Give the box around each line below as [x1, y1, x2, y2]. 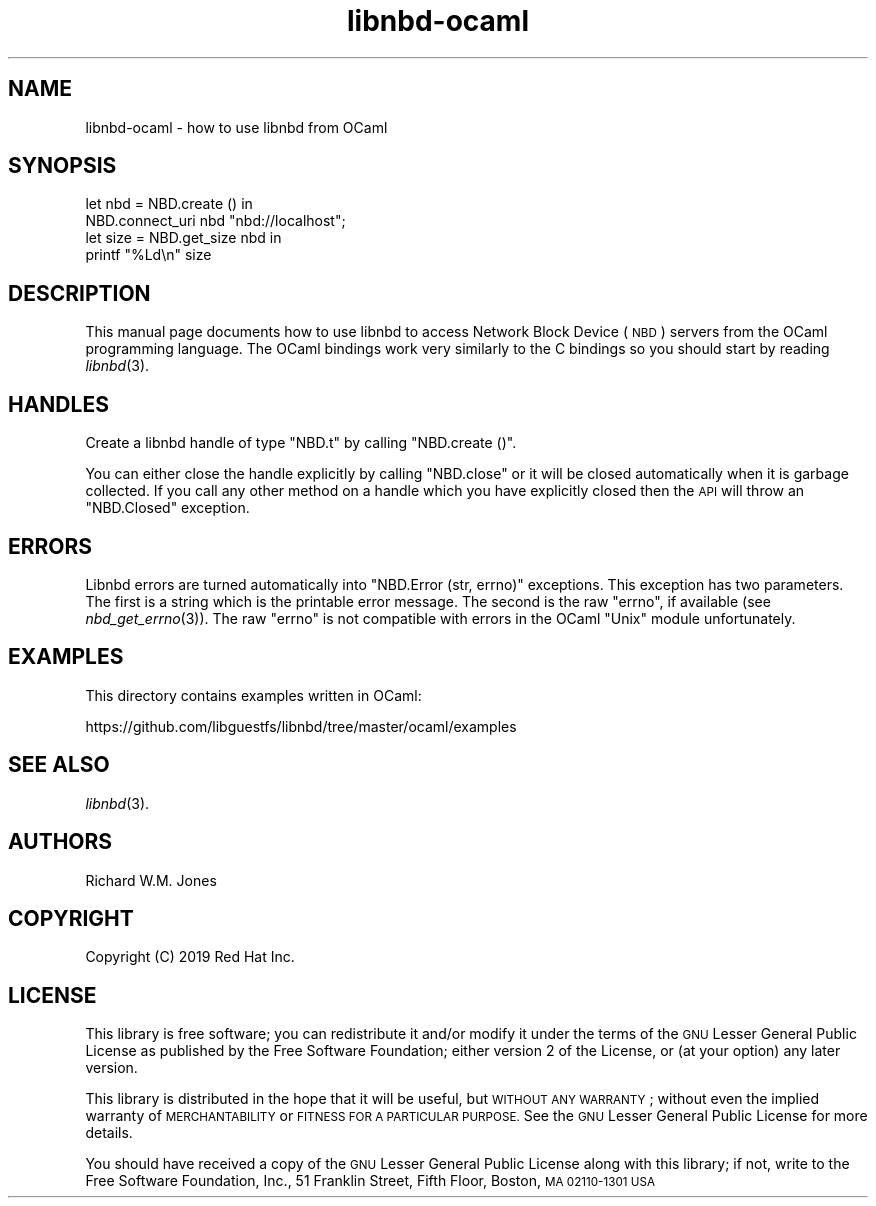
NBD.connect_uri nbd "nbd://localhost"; [85, 212, 346, 230]
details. [85, 1124, 133, 1142]
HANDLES [8, 391, 109, 417]
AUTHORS [8, 829, 113, 855]
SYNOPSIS [8, 153, 117, 179]
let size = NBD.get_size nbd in [85, 229, 282, 247]
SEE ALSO [8, 752, 110, 778]
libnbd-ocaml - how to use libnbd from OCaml [85, 118, 388, 136]
